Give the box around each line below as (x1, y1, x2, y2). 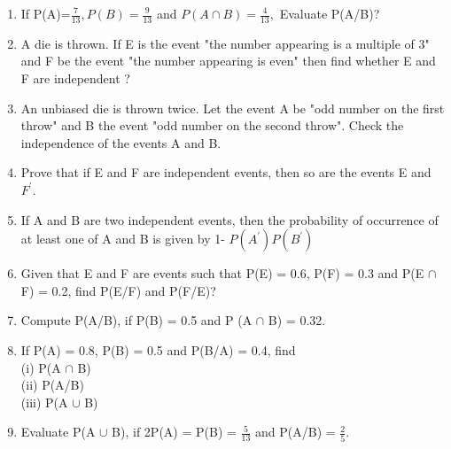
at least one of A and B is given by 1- (20, 229, 225, 248)
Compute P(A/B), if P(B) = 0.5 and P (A (20, 311, 253, 329)
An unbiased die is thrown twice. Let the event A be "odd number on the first (20, 98, 445, 117)
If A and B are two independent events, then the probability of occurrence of (20, 210, 439, 228)
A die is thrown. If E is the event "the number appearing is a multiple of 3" (20, 34, 430, 52)
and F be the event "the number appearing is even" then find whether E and (20, 51, 436, 70)
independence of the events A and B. (20, 133, 222, 151)
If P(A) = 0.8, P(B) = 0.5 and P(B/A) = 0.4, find (20, 340, 296, 359)
